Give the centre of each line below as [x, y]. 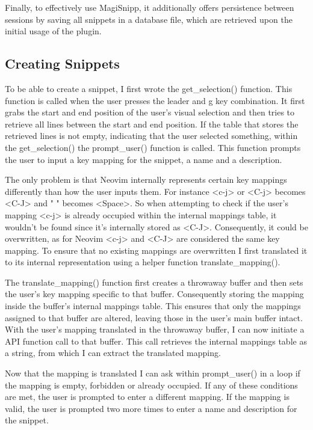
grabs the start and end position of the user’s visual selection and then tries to [150, 112]
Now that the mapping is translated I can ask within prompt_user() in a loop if [153, 373]
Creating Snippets [62, 63]
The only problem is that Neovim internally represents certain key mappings [146, 180]
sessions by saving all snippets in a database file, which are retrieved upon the [149, 19]
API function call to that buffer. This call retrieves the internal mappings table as [156, 341]
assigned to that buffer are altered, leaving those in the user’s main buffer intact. [154, 317]
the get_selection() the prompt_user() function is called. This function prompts [153, 147]
